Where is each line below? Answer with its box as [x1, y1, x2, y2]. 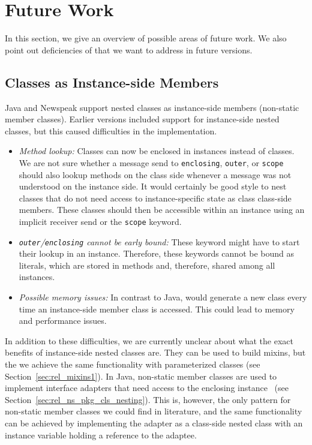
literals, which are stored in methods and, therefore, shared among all [19, 258, 275, 271]
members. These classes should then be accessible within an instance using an [19, 203, 305, 216]
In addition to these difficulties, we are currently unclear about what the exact [5, 334, 293, 347]
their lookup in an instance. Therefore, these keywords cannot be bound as [19, 247, 295, 260]
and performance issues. [19, 314, 107, 327]
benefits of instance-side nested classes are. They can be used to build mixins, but [5, 346, 306, 359]
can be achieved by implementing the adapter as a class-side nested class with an [5, 416, 303, 429]
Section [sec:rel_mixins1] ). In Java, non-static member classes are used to [5, 369, 277, 382]
